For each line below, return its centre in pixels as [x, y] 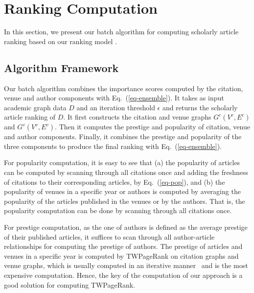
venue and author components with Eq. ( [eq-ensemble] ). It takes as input [114, 98]
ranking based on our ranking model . [60, 41]
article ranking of [30, 117]
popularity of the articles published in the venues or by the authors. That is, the [125, 201]
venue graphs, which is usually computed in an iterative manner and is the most [126, 265]
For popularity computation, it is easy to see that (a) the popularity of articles [122, 162]
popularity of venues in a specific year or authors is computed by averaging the [122, 191]
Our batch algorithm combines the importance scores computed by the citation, [124, 88]
